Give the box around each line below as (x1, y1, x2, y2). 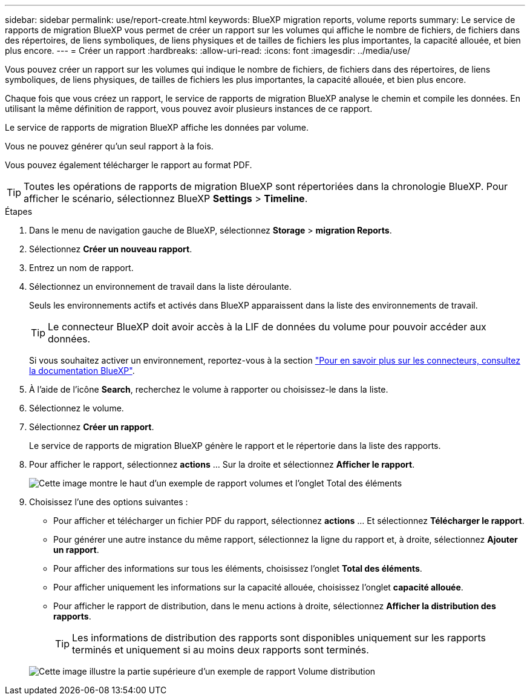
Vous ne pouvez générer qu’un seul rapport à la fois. (5, 141, 214, 151)
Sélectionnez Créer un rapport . (29, 422, 154, 432)
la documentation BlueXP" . (29, 365, 135, 376)
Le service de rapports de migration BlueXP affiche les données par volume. (5, 122, 309, 132)
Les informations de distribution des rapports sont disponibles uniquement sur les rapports (72, 632, 486, 644)
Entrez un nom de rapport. (29, 263, 134, 273)
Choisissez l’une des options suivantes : (29, 497, 188, 507)
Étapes (5, 206, 33, 217)
